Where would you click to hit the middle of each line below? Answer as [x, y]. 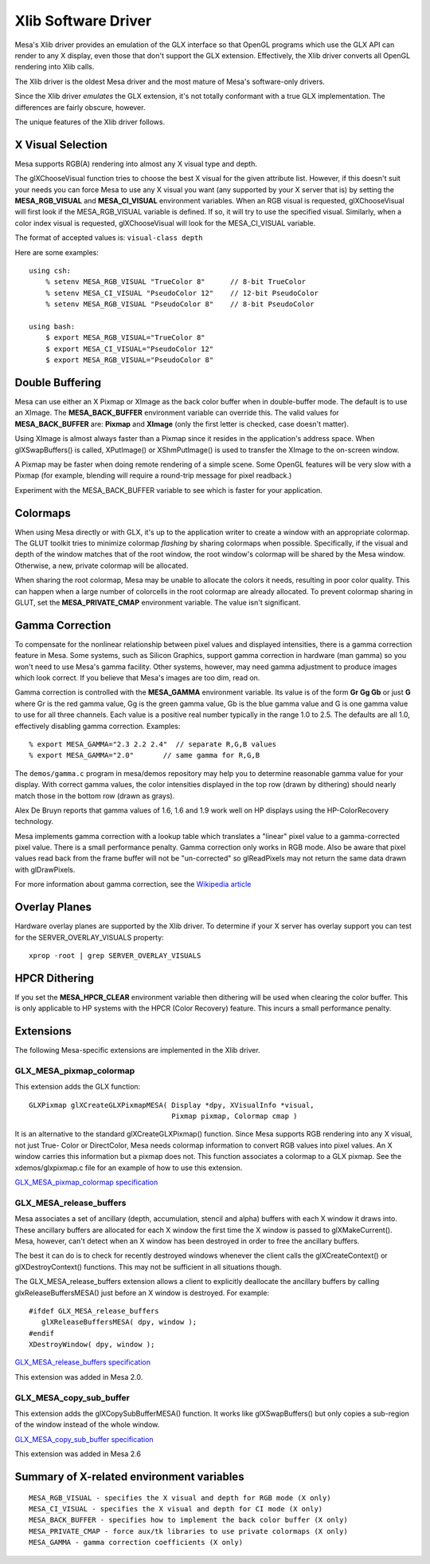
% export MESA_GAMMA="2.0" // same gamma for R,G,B [145, 755]
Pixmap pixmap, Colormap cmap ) [235, 1116]
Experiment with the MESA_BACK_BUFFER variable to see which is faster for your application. [168, 490]
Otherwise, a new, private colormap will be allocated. [102, 565]
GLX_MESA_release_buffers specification [83, 1362]
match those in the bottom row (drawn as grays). [95, 796]
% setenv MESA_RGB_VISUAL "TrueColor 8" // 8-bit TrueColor [176, 282]
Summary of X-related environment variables [129, 1477]
